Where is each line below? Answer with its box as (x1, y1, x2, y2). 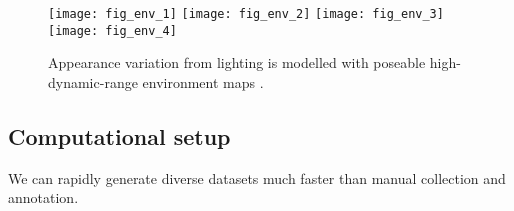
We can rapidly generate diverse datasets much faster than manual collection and (8, 167, 506, 188)
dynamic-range (48, 71, 138, 92)
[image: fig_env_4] (48, 23, 177, 38)
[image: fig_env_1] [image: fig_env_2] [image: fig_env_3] (48, 7, 444, 21)
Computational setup (8, 120, 231, 151)
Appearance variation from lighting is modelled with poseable (48, 52, 426, 73)
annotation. (8, 187, 79, 208)
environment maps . (142, 71, 264, 92)
